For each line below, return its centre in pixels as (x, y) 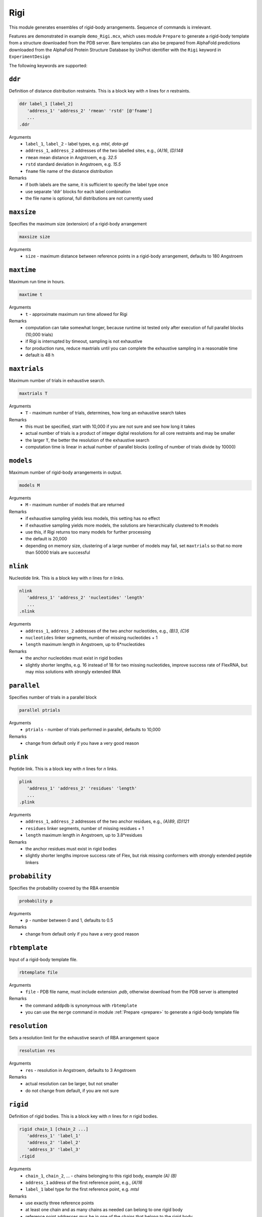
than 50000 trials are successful (58, 553)
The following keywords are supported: (48, 65)
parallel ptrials (40, 710)
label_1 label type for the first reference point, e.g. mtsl (82, 1189)
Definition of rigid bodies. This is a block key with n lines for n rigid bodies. (83, 1116)
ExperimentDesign (30, 57)
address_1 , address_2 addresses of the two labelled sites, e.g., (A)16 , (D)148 (104, 150)
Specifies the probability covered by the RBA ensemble (64, 888)
